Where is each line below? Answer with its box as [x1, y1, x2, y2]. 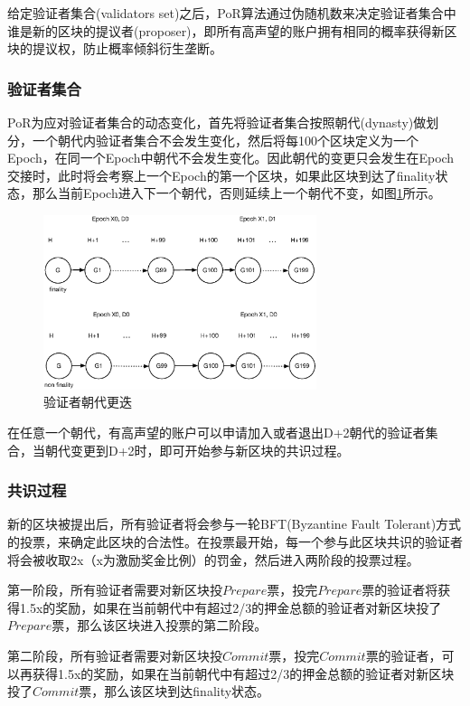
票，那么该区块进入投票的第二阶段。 [52, 616, 268, 635]
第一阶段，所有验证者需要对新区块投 [7, 580, 222, 599]
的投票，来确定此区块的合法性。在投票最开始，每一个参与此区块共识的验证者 [7, 532, 463, 551]
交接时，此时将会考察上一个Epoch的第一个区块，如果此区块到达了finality [7, 165, 436, 184]
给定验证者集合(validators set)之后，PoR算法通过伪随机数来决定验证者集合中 [7, 4, 456, 22]
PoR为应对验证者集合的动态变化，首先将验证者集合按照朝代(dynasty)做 [7, 113, 427, 131]
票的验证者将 [362, 580, 438, 599]
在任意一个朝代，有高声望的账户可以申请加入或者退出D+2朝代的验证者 [7, 422, 426, 441]
